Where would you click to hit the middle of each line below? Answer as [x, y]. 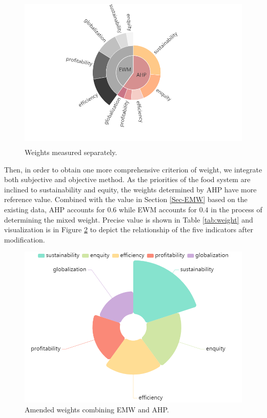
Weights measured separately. [71, 152]
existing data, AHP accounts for [55, 210]
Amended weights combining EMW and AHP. [97, 410]
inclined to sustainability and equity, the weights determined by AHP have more [130, 189]
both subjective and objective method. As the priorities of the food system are [127, 179]
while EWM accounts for [158, 210]
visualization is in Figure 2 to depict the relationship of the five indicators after [129, 229]
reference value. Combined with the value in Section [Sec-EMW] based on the [126, 199]
